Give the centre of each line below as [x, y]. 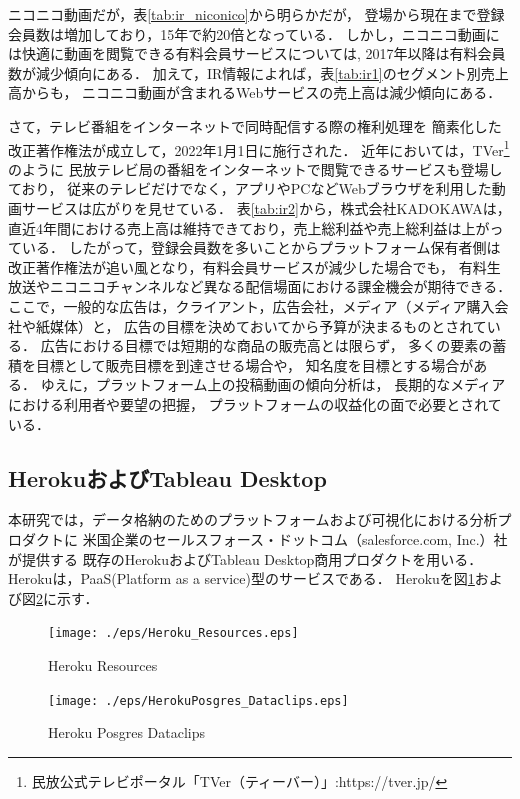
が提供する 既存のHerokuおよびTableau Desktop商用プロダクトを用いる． [245, 558]
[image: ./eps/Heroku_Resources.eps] [173, 633]
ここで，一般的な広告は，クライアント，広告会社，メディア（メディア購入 [251, 305]
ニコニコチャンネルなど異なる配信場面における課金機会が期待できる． [280, 286]
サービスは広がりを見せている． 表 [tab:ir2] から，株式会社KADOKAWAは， [266, 208]
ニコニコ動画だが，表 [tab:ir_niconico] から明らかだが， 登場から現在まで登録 [256, 14]
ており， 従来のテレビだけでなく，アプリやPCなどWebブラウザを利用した [250, 188]
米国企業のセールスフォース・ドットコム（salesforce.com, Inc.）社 [295, 538]
